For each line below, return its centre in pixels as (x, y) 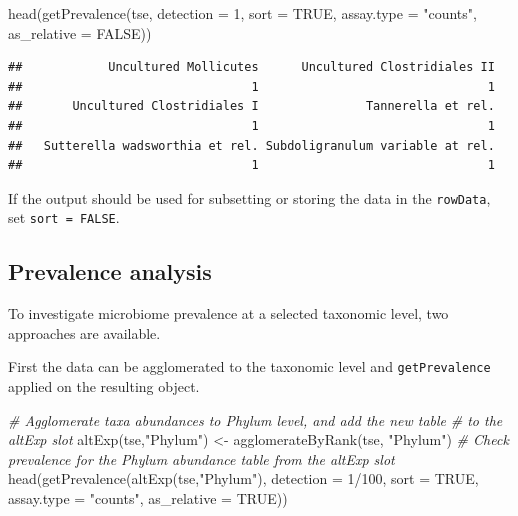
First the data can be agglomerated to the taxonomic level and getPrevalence (249, 366)
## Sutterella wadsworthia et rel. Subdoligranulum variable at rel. (251, 145)
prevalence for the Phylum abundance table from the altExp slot (201, 458)
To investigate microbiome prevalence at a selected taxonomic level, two (228, 313)
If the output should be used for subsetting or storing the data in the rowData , (249, 197)
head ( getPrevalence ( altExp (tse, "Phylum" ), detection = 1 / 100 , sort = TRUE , (243, 478)
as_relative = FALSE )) (80, 32)
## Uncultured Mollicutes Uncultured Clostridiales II (251, 67)
